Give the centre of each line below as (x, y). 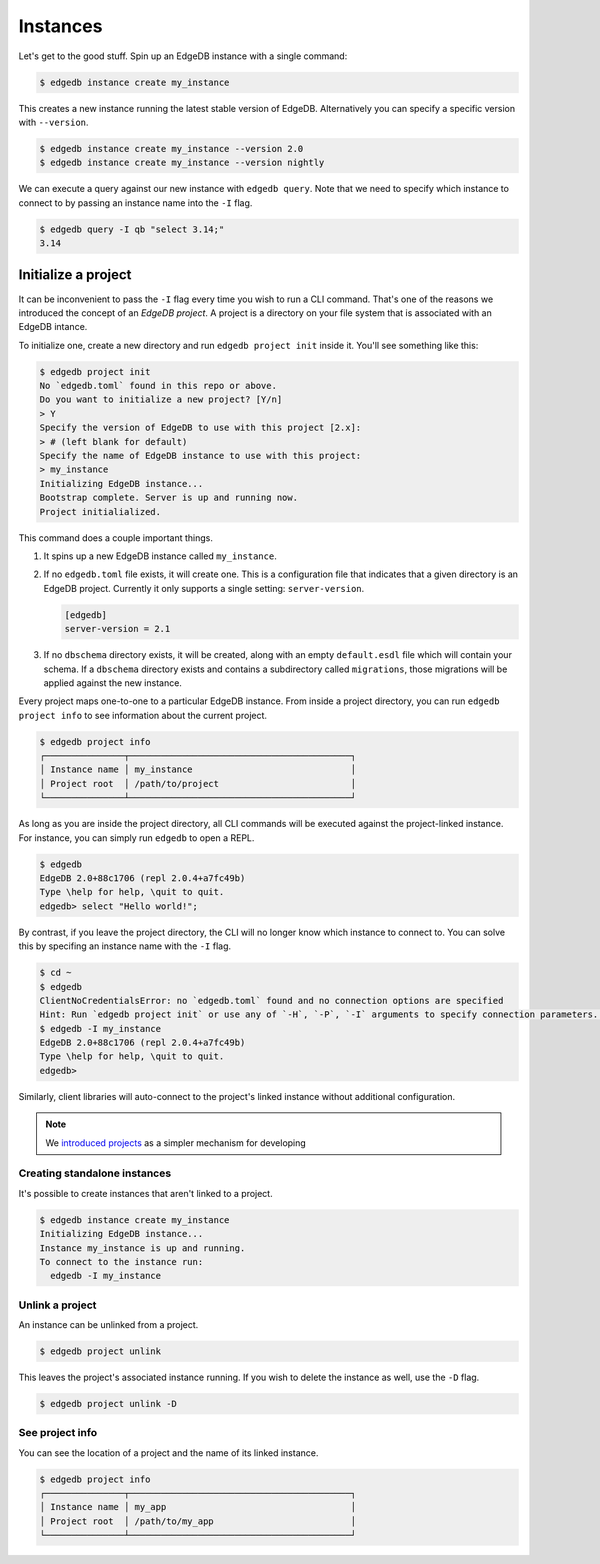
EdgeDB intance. (53, 327)
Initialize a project (75, 275)
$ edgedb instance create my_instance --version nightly (182, 163)
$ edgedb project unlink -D (108, 1403)
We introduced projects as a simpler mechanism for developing (176, 1142)
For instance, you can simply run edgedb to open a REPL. (136, 837)
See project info (58, 1433)
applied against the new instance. (112, 682)
